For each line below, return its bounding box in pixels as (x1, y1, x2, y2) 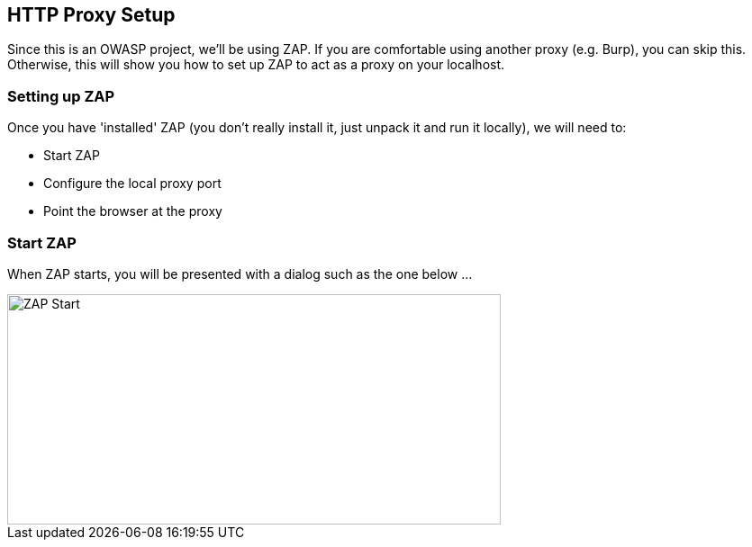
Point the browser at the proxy (43, 203, 222, 220)
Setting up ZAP (7, 86, 115, 105)
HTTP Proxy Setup (7, 4, 176, 26)
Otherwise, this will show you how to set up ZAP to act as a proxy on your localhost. (7, 57, 505, 73)
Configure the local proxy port (43, 175, 222, 192)
